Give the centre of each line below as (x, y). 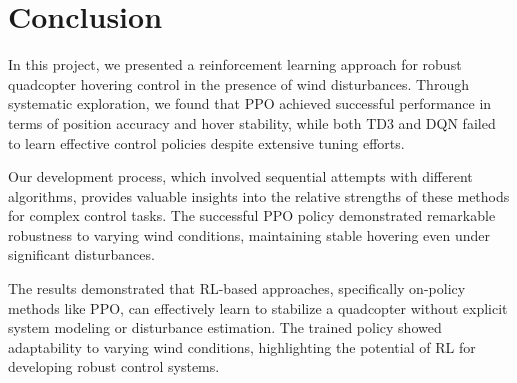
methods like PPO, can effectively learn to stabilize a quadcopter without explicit (258, 307)
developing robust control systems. (114, 366)
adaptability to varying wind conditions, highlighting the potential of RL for (242, 346)
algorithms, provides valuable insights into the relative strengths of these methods (259, 195)
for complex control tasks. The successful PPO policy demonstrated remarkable (252, 215)
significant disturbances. (81, 254)
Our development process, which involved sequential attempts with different (240, 176)
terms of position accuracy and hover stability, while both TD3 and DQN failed (252, 122)
